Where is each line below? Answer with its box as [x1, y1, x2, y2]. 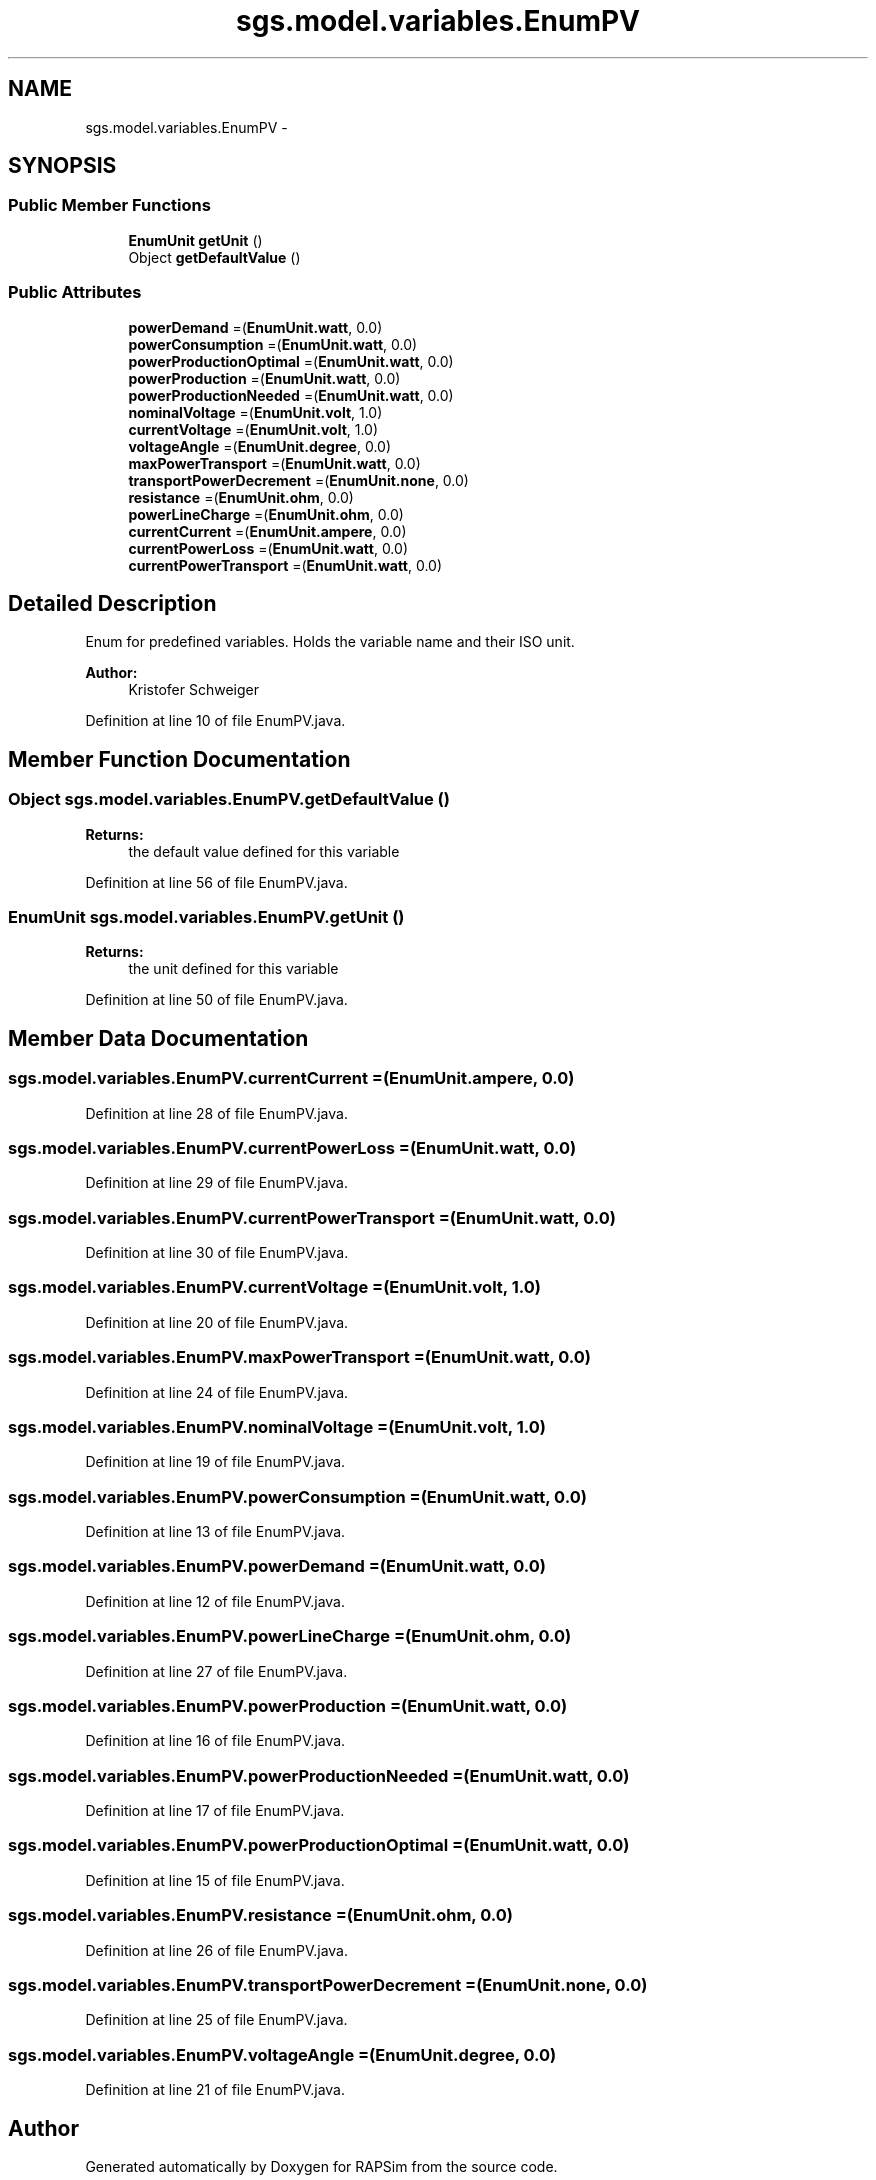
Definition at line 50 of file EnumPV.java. [85, 991, 348, 1009]
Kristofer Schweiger [128, 681, 259, 699]
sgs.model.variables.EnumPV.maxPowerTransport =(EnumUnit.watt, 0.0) [8, 1347, 592, 1368]
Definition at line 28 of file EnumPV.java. [85, 1104, 348, 1122]
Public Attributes [8, 282, 142, 303]
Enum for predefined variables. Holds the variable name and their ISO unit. [85, 633, 575, 651]
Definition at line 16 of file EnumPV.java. [85, 1732, 346, 1750]
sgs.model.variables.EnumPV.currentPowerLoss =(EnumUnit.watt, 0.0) [8, 1137, 577, 1158]
